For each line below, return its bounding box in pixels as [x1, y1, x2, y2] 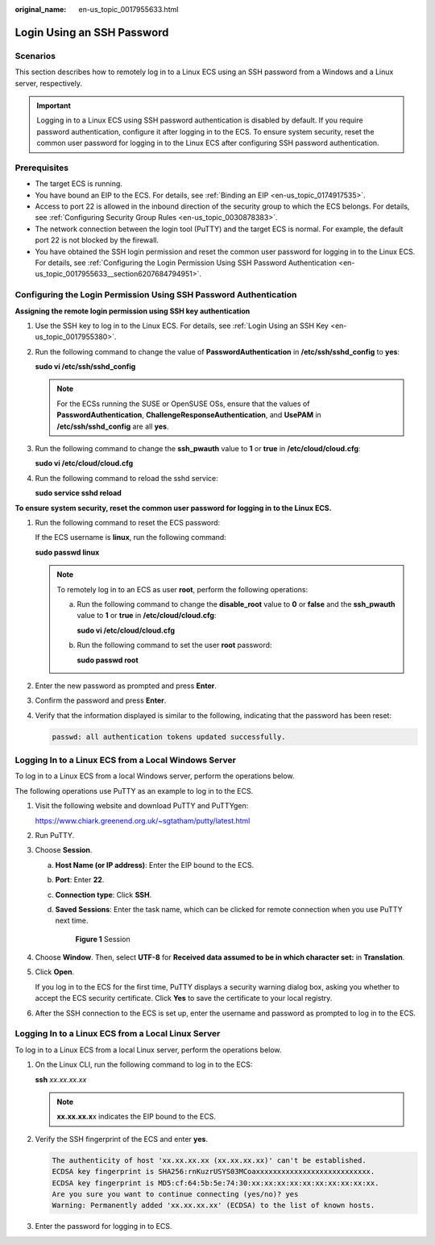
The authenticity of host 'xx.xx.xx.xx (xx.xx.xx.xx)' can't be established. [52, 1156, 367, 1164]
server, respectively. [14, 78, 82, 88]
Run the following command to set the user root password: [77, 641, 272, 650]
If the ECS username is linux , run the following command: [35, 533, 227, 542]
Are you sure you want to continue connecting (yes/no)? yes [52, 1189, 299, 1198]
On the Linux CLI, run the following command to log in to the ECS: [35, 1060, 253, 1069]
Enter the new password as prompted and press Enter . [35, 681, 217, 691]
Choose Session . [35, 845, 93, 855]
